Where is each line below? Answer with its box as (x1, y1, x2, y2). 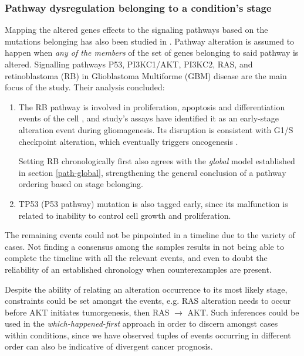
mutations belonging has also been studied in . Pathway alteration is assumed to (5, 35, 295, 47)
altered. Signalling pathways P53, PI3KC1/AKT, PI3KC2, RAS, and (5, 58, 253, 70)
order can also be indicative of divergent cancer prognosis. (5, 340, 213, 352)
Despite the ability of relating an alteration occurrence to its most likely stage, (5, 283, 288, 295)
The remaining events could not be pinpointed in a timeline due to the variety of (5, 229, 295, 241)
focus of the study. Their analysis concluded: (5, 81, 165, 93)
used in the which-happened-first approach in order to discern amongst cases (5, 317, 278, 330)
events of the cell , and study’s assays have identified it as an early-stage (18, 112, 279, 124)
